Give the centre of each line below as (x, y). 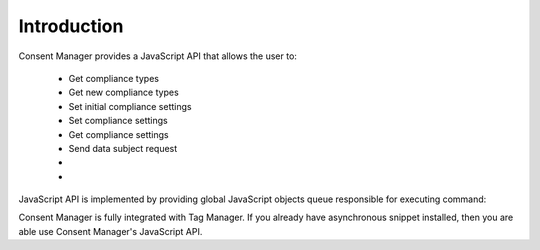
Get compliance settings (118, 134)
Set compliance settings (118, 121)
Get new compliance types (123, 92)
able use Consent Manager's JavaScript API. (110, 231)
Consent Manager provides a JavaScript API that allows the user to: (157, 56)
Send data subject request (123, 148)
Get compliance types (114, 78)
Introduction (71, 26)
